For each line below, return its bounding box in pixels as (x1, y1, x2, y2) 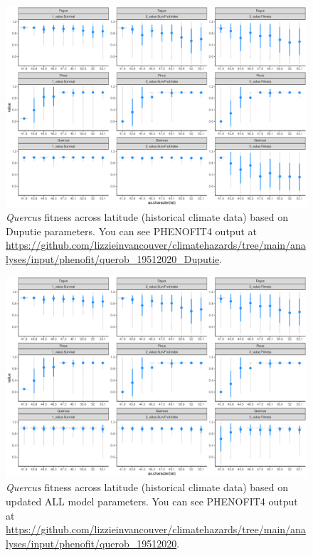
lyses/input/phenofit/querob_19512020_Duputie (6, 251, 220, 266)
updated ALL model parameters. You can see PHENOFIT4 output (6, 493, 298, 508)
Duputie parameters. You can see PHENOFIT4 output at (6, 223, 257, 238)
